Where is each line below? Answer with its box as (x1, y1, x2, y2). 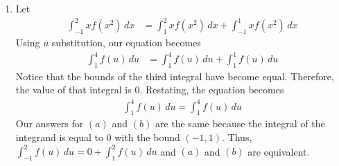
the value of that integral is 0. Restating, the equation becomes (15, 82, 284, 97)
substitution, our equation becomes (51, 35, 201, 49)
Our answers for (15, 116, 84, 131)
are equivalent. (247, 144, 310, 158)
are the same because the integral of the (155, 116, 325, 131)
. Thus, (222, 129, 252, 144)
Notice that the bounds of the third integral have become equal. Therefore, (15, 68, 334, 83)
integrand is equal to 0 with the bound (15, 129, 180, 144)
